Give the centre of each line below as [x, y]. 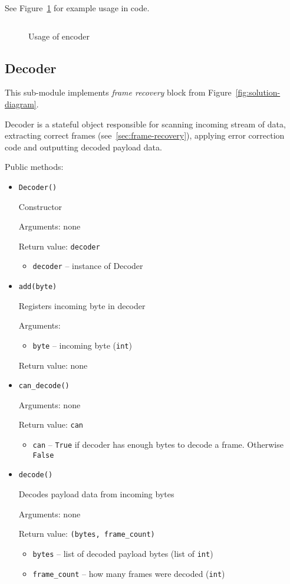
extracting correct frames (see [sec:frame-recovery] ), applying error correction [145, 135]
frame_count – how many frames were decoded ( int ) [129, 573]
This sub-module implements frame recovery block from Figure [118, 92]
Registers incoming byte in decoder [82, 305]
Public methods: [34, 167]
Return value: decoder [59, 246]
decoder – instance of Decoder [88, 266]
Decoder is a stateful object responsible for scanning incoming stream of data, [145, 124]
